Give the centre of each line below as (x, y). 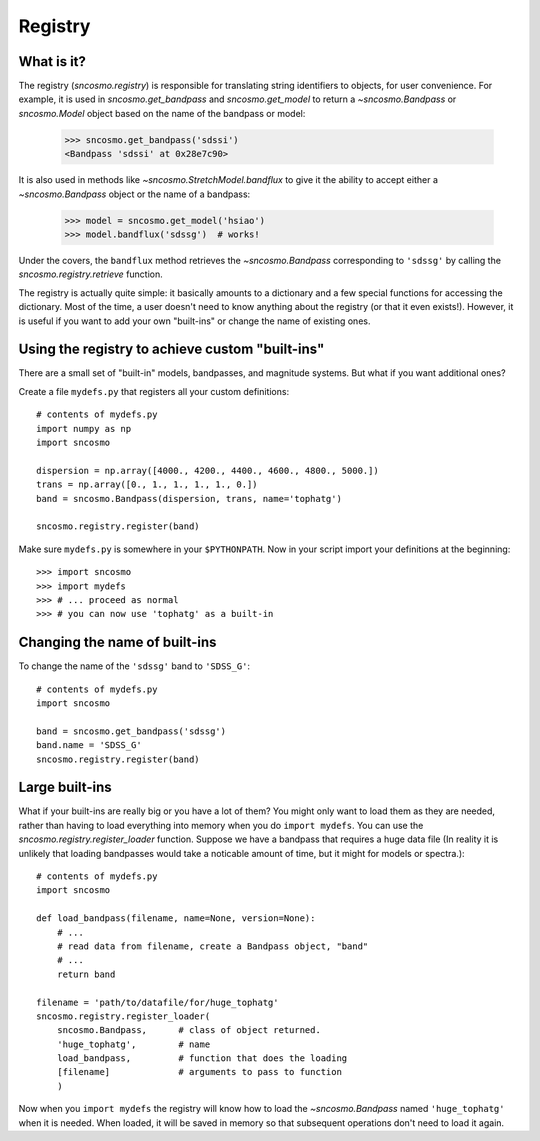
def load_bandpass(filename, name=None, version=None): (176, 918)
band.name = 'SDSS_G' (89, 745)
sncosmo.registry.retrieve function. (91, 274)
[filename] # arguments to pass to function (199, 1072)
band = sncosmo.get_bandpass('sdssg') (131, 731)
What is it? (52, 61)
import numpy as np (84, 428)
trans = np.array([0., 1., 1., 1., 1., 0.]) (147, 484)
